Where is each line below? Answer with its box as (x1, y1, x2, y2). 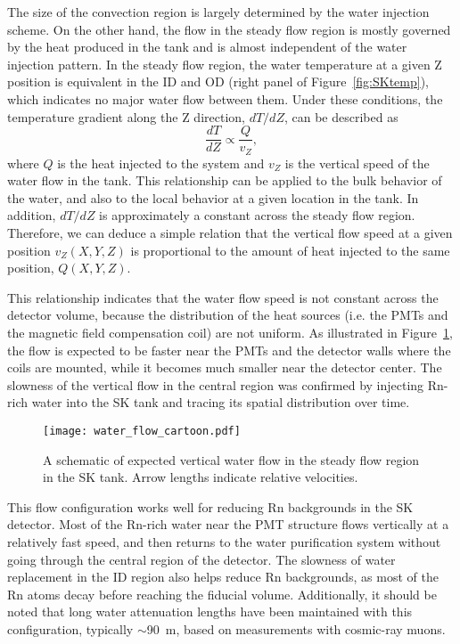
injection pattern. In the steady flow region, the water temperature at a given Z (7, 54, 442, 73)
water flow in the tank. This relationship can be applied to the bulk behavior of (7, 171, 442, 190)
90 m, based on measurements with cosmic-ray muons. (146, 619, 446, 638)
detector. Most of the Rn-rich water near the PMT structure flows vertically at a (7, 515, 449, 534)
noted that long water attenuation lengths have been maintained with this (7, 602, 413, 621)
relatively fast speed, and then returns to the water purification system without (7, 533, 441, 551)
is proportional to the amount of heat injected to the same (130, 240, 450, 259)
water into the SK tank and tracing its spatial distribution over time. (31, 393, 410, 412)
